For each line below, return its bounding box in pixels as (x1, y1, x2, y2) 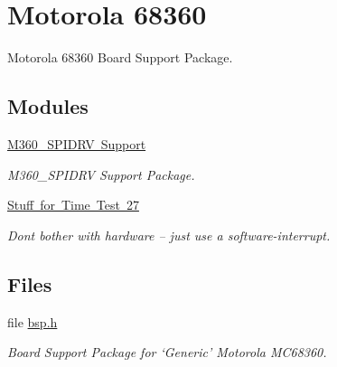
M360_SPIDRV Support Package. (7, 165, 195, 183)
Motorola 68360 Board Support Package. (7, 48, 233, 67)
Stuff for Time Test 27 (7, 195, 139, 214)
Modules (7, 92, 89, 120)
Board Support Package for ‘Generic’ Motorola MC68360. (7, 343, 327, 362)
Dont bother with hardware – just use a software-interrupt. (7, 225, 331, 244)
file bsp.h (7, 312, 58, 331)
